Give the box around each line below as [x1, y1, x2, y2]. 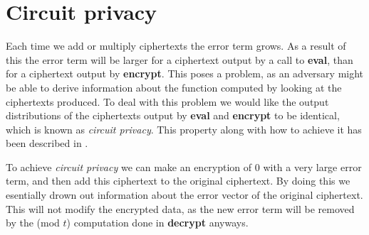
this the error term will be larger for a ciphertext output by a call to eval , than [6, 52, 353, 67]
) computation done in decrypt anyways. [66, 215, 249, 230]
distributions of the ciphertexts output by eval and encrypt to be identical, [6, 108, 340, 123]
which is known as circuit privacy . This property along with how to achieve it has [6, 121, 362, 136]
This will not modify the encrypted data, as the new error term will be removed [6, 201, 355, 216]
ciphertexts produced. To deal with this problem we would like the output [6, 94, 329, 109]
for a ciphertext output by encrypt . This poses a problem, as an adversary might [6, 66, 364, 81]
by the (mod [6, 215, 60, 230]
